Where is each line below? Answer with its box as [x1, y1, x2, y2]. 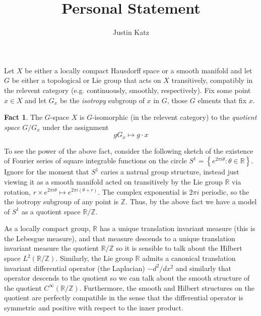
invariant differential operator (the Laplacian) [4, 262, 145, 273]
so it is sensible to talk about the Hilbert [116, 243, 242, 253]
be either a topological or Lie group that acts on [12, 75, 161, 85]
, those [167, 95, 188, 105]
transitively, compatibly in [171, 75, 253, 85]
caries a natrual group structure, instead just [101, 166, 239, 177]
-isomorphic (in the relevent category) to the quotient [92, 112, 257, 122]
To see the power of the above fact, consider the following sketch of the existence [4, 145, 253, 156]
